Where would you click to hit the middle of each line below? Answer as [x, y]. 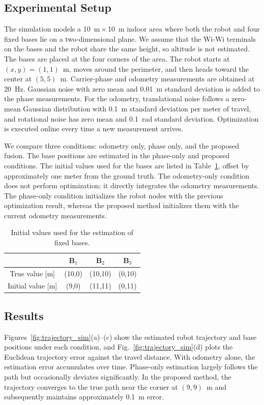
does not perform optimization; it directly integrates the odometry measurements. [132, 185]
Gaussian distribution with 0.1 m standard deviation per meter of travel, [137, 108]
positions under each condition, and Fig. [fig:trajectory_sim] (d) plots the [119, 347]
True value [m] [32, 273]
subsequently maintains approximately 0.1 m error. [84, 397]
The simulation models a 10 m [52, 29]
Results [24, 315]
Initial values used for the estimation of [72, 232]
